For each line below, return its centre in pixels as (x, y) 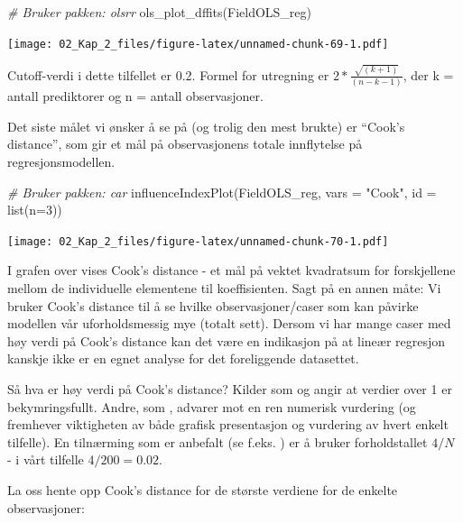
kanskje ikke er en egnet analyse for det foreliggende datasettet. (183, 358)
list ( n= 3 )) (35, 210)
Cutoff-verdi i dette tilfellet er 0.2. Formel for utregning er (168, 74)
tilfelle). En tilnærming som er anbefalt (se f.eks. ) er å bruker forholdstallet (218, 441)
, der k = (428, 74)
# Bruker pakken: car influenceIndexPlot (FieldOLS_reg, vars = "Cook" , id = (222, 192)
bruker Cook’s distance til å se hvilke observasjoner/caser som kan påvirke (213, 305)
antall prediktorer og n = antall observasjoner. (135, 96)
